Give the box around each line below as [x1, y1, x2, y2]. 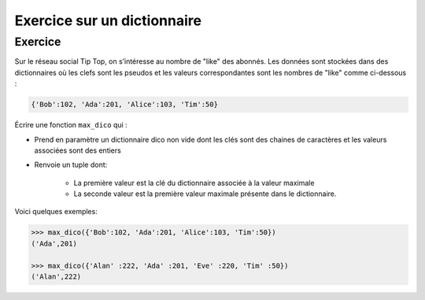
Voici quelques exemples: [14, 207, 98, 217]
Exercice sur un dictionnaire [14, 12, 202, 29]
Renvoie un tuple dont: [34, 160, 108, 169]
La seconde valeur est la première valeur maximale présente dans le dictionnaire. [73, 189, 337, 198]
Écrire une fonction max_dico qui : [14, 120, 128, 130]
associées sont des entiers [34, 146, 121, 155]
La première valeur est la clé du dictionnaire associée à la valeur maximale [73, 178, 315, 187]
